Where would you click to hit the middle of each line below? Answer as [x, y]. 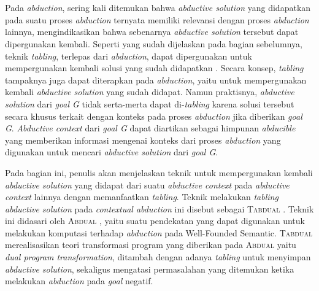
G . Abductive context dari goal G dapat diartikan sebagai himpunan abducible [150, 128]
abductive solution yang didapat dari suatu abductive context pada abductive [147, 184]
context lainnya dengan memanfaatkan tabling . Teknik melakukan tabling [142, 197]
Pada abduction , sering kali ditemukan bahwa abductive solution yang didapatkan [158, 8]
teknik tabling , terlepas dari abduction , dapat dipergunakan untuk [129, 56]
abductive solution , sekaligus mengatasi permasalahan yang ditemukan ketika [150, 269]
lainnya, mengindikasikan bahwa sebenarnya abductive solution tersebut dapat [152, 32]
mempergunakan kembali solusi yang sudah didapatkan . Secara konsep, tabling [154, 68]
